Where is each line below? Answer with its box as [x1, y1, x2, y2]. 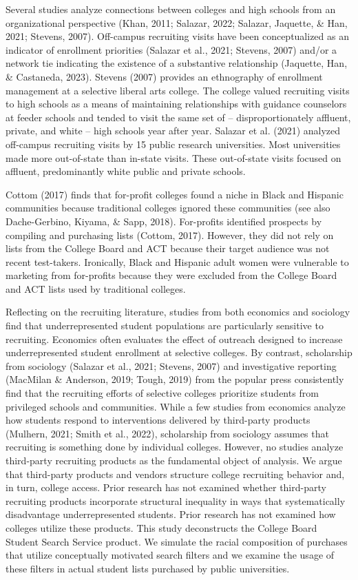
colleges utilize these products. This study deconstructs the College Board [6, 520, 317, 535]
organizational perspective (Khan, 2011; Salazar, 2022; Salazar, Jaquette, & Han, [6, 15, 348, 30]
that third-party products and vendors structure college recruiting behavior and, [6, 466, 345, 481]
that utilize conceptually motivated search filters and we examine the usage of [6, 548, 335, 562]
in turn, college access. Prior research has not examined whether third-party [6, 480, 326, 495]
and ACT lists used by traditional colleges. [6, 281, 186, 296]
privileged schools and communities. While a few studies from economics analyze [6, 399, 346, 413]
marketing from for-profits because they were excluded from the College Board [6, 268, 337, 282]
